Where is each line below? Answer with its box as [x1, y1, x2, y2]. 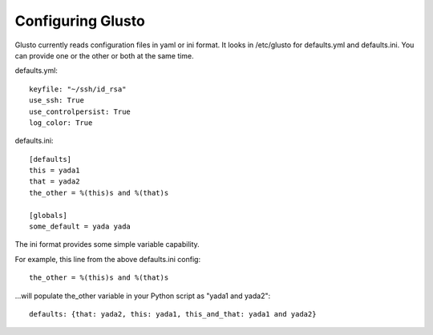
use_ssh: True [29, 96, 84, 105]
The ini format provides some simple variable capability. [14, 240, 200, 249]
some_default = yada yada [29, 222, 132, 232]
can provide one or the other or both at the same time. [14, 50, 194, 60]
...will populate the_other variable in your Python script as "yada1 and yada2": [14, 291, 271, 301]
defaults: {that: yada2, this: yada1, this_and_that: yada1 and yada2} [29, 309, 317, 318]
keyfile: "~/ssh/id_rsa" [29, 84, 127, 94]
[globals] [29, 211, 67, 220]
